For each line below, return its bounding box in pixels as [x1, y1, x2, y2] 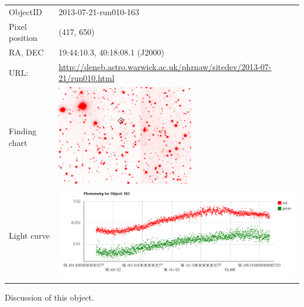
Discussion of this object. [5, 291, 94, 303]
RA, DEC [9, 46, 44, 58]
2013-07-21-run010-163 [58, 5, 139, 18]
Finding [9, 124, 37, 137]
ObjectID [9, 5, 42, 18]
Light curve [9, 229, 50, 241]
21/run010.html [58, 72, 115, 84]
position [9, 32, 37, 44]
